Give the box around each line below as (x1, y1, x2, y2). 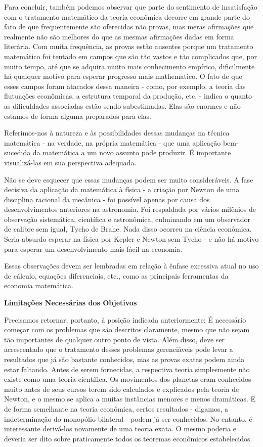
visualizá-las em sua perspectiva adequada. (4, 157, 137, 167)
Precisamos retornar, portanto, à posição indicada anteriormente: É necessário (4, 314, 246, 325)
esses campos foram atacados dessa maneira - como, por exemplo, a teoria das (4, 80, 246, 91)
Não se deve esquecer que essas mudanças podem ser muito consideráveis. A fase (4, 174, 253, 185)
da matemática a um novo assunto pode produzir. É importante (32, 147, 231, 158)
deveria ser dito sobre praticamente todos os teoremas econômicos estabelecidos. (4, 433, 252, 443)
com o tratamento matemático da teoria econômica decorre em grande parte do (4, 11, 250, 22)
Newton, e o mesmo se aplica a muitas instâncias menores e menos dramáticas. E (4, 393, 255, 404)
